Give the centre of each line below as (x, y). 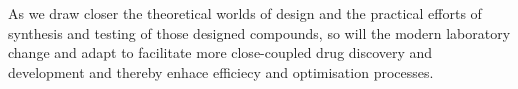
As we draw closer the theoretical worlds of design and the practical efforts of (245, 13)
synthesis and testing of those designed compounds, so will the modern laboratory (259, 32)
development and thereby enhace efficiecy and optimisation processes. (221, 71)
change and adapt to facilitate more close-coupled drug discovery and (220, 52)
